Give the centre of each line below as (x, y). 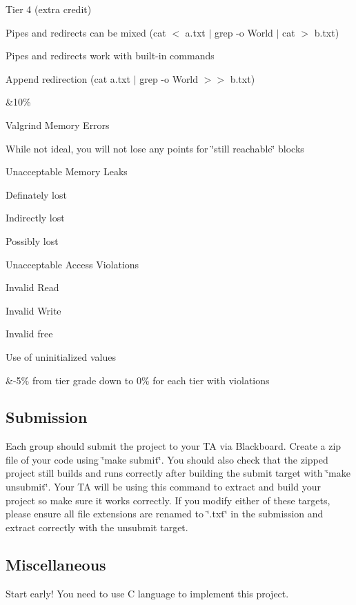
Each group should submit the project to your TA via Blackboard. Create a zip (174, 446)
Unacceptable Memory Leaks (67, 171)
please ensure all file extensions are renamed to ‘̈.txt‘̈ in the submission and (165, 514)
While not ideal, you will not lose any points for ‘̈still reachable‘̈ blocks (155, 148)
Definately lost (36, 194)
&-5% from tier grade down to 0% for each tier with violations (138, 380)
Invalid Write (33, 310)
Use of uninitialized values (61, 356)
